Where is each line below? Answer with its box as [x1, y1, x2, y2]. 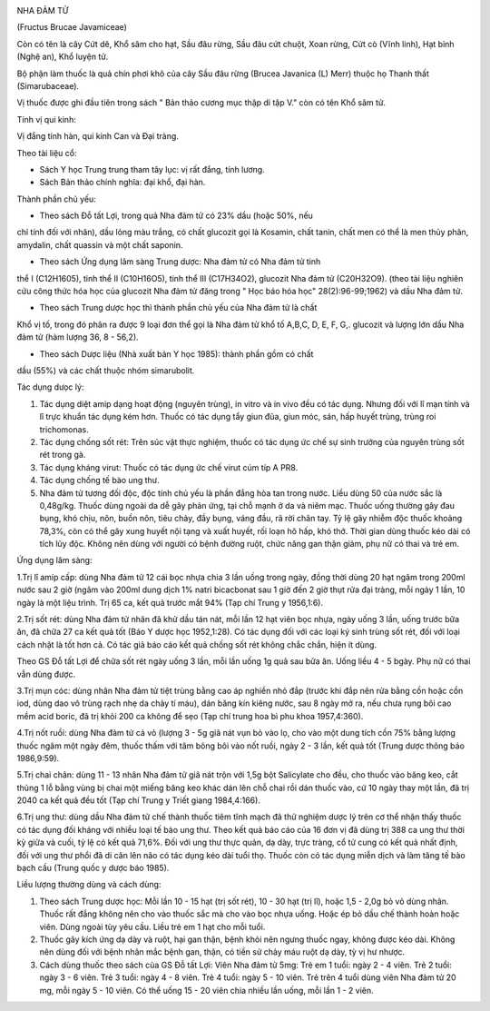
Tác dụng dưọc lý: [16, 382, 84, 392]
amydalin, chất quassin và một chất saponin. [16, 239, 183, 250]
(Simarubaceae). [16, 80, 80, 91]
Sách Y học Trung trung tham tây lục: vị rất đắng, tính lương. [39, 164, 265, 174]
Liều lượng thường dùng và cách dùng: [16, 879, 162, 890]
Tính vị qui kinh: [16, 114, 76, 124]
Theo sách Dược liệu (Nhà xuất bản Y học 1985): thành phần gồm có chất [39, 348, 314, 359]
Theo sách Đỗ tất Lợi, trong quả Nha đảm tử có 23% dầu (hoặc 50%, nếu [39, 210, 313, 222]
